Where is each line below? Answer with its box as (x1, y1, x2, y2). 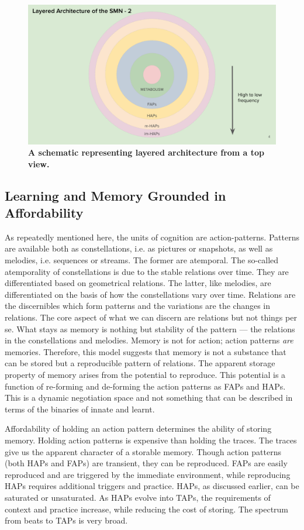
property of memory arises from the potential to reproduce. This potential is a (5, 369, 286, 380)
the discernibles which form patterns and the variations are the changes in (5, 300, 271, 312)
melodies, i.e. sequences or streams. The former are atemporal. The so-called (5, 254, 279, 266)
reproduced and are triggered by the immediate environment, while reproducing (5, 468, 291, 480)
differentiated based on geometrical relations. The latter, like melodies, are (5, 277, 271, 289)
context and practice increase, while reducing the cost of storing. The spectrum (5, 503, 289, 515)
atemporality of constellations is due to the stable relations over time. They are (5, 265, 289, 277)
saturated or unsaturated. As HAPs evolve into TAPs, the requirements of (5, 491, 271, 503)
